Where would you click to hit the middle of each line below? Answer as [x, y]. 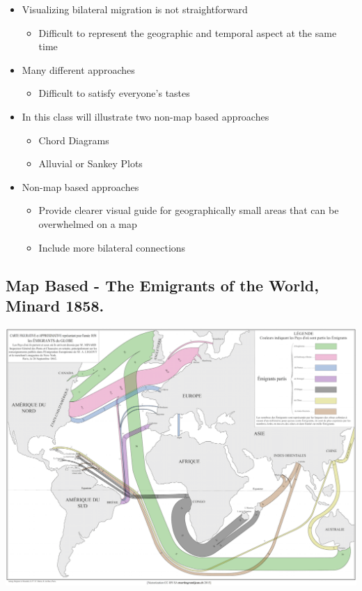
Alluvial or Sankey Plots [90, 163]
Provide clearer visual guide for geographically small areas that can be [189, 210]
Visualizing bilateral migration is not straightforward [135, 9]
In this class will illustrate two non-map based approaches [145, 116]
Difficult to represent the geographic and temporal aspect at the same [188, 32]
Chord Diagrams [74, 140]
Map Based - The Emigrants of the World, [162, 285]
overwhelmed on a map [88, 223]
